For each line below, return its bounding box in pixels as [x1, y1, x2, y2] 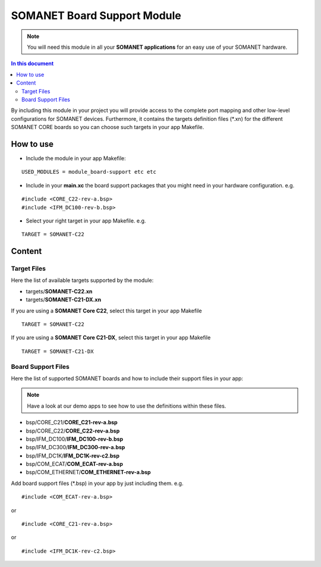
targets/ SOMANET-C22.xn [26, 287, 93, 295]
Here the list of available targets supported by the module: [11, 277, 154, 284]
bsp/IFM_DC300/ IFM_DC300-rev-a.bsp [26, 444, 125, 451]
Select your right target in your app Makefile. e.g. [26, 217, 146, 224]
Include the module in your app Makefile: [26, 155, 126, 162]
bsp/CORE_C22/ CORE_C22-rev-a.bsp [26, 427, 120, 434]
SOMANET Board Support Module [11, 9, 181, 22]
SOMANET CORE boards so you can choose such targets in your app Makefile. [11, 124, 204, 131]
